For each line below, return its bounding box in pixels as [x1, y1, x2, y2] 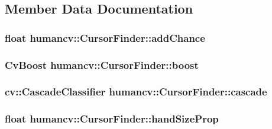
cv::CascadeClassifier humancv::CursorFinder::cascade [5, 84, 267, 99]
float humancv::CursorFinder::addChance [5, 30, 205, 45]
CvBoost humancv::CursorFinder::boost [5, 57, 199, 72]
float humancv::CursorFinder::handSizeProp [5, 111, 219, 126]
